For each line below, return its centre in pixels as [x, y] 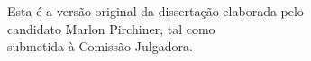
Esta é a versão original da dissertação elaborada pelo [155, 11]
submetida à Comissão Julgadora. [100, 46]
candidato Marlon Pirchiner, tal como [111, 28]
